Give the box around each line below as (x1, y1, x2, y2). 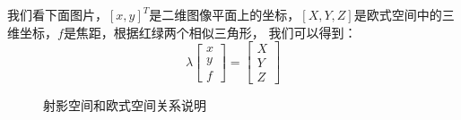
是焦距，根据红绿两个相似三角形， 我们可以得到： (63, 22, 357, 41)
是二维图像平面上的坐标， (149, 5, 300, 23)
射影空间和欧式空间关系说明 (43, 96, 206, 115)
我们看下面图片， (7, 5, 108, 23)
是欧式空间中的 (353, 5, 442, 23)
